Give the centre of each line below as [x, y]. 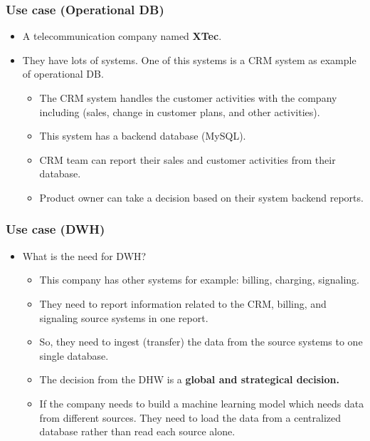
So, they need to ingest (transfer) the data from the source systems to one [201, 342]
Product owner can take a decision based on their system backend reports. [201, 197]
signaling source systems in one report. [124, 317]
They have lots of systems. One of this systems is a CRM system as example [189, 59]
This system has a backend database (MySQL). [143, 136]
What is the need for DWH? [84, 255]
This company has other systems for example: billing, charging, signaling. [199, 280]
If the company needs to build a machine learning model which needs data [202, 403]
